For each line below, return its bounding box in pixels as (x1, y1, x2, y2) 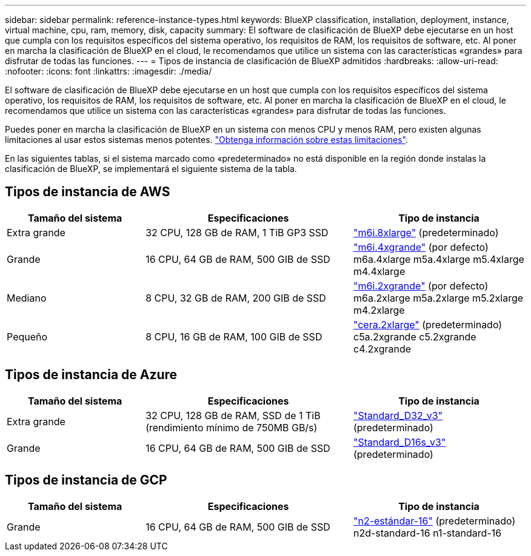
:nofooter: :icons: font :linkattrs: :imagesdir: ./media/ (5, 66, 212, 76)
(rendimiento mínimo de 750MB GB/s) (145, 421, 318, 434)
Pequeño (7, 330, 48, 343)
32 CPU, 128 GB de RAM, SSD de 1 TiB (145, 409, 321, 422)
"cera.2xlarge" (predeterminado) (353, 318, 503, 331)
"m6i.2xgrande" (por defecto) (353, 279, 489, 292)
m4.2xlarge (353, 303, 405, 316)
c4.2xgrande (353, 342, 412, 355)
